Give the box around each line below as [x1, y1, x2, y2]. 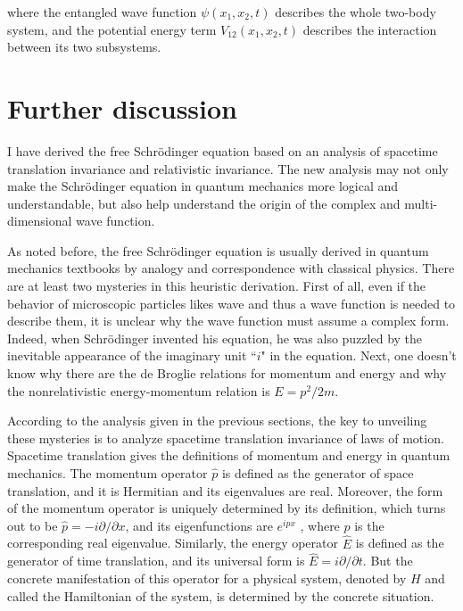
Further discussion [7, 89, 237, 126]
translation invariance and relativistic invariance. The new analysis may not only [7, 159, 449, 178]
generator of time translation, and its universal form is [7, 551, 305, 570]
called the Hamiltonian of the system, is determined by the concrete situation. [7, 586, 434, 605]
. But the [362, 551, 413, 570]
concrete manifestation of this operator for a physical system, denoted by [7, 569, 407, 587]
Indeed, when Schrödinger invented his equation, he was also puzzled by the [7, 328, 423, 347]
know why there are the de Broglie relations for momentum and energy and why [7, 364, 447, 383]
